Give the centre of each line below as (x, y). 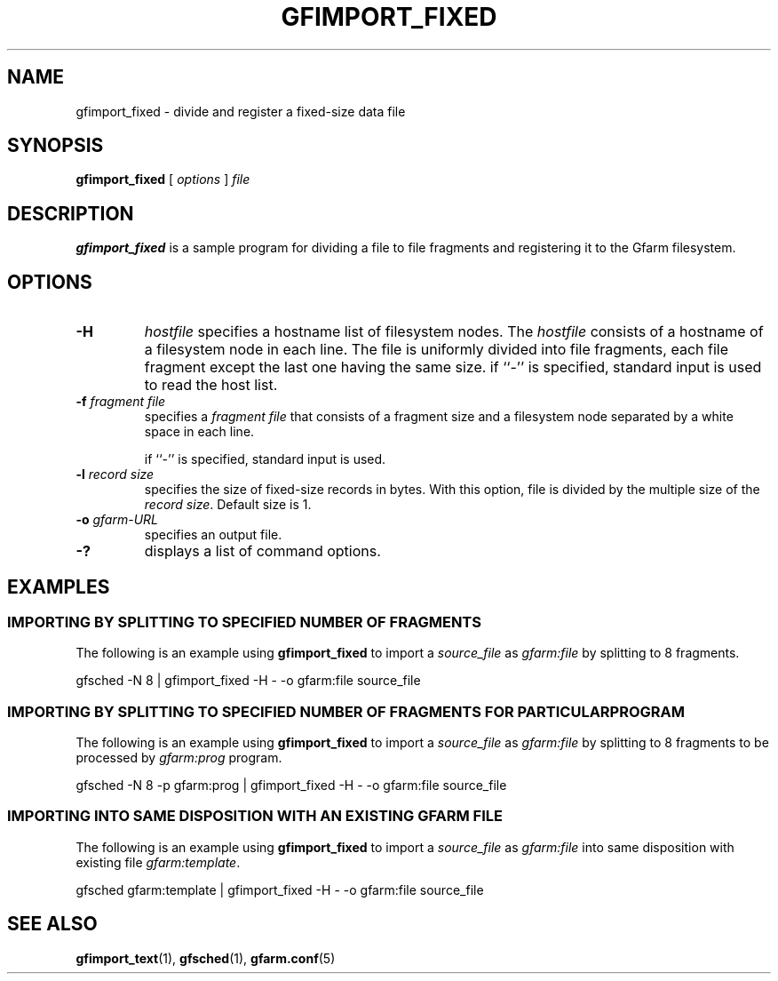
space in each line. (199, 432)
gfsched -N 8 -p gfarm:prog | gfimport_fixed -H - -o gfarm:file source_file (291, 786)
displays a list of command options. (262, 551)
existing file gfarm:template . (158, 862)
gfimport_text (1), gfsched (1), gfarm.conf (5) (206, 958)
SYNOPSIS (56, 146)
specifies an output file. (213, 535)
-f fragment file (121, 402)
